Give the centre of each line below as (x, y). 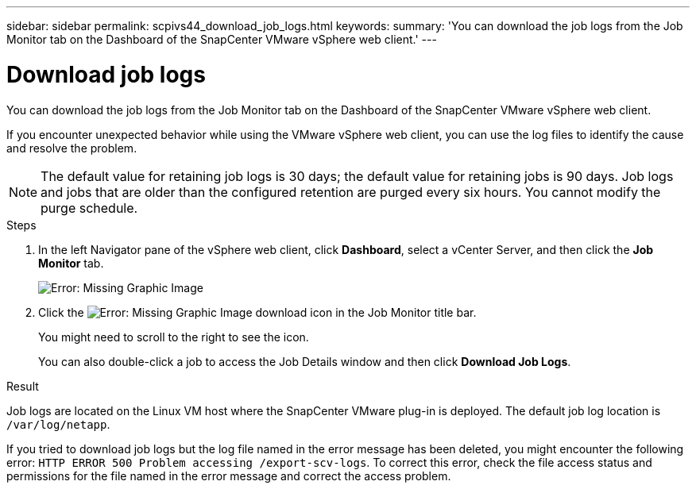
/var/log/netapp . (58, 424)
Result (23, 386)
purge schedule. (89, 208)
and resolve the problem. (72, 148)
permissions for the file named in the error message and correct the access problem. (229, 476)
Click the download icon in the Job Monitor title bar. (257, 312)
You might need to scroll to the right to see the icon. (174, 337)
